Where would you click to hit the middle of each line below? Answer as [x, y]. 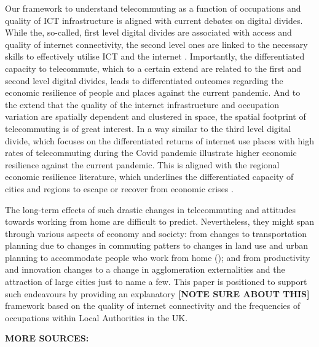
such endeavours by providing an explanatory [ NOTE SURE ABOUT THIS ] [157, 293]
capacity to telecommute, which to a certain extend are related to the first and [153, 68]
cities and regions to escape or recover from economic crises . [119, 188]
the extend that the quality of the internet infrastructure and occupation [142, 104]
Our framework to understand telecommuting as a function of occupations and [153, 8]
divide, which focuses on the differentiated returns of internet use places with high [159, 140]
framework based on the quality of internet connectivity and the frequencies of [153, 306]
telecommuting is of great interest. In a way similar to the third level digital [148, 128]
